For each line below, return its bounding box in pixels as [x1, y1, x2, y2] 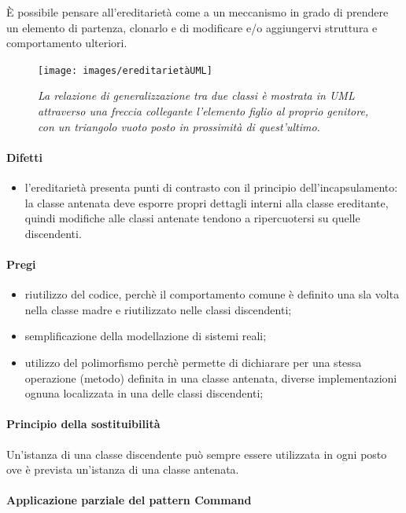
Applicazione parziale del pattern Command [6, 492, 252, 508]
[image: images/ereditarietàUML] [38, 64, 212, 76]
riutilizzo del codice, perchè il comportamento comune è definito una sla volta [24, 286, 400, 302]
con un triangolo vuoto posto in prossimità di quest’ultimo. [38, 118, 320, 134]
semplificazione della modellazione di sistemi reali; [24, 328, 267, 344]
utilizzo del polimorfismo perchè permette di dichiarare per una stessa [24, 354, 362, 370]
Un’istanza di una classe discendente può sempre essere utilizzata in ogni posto [6, 445, 387, 462]
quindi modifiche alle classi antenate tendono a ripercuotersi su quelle [24, 210, 360, 226]
